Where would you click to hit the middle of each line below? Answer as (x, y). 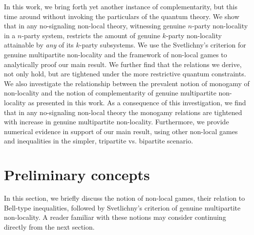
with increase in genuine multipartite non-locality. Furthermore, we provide (116, 122)
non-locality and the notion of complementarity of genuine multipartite (110, 93)
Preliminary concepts (77, 175)
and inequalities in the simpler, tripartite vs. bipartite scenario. (99, 141)
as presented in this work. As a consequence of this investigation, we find (137, 102)
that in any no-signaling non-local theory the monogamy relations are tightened (123, 112)
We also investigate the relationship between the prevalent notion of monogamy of (127, 83)
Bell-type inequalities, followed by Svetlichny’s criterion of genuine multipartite (122, 207)
